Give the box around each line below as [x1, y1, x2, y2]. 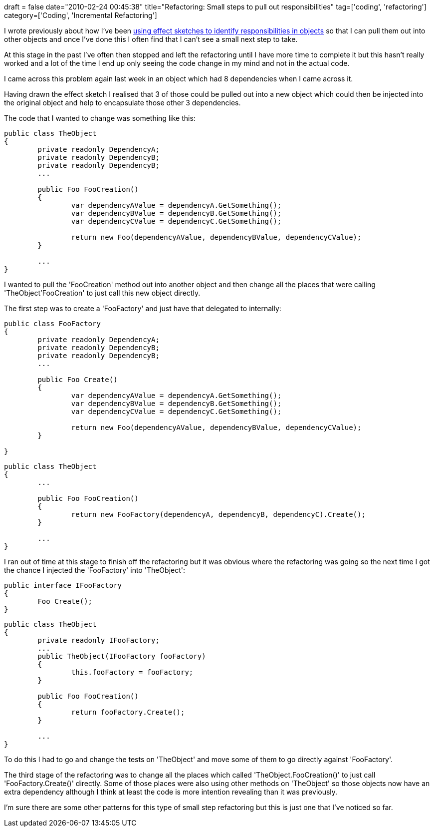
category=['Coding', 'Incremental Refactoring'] [4, 11, 157, 19]
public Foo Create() [37, 376, 118, 384]
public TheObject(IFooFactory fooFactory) [37, 652, 206, 660]
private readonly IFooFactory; [37, 636, 160, 644]
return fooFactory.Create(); [71, 708, 185, 716]
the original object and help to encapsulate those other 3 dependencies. [4, 98, 241, 107]
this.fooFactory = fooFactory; [71, 668, 194, 676]
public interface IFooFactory [4, 581, 122, 589]
